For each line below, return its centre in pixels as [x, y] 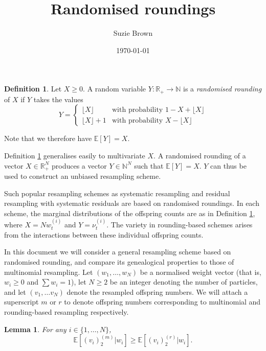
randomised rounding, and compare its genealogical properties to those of [119, 261]
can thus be [228, 165]
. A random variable [115, 89]
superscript [21, 302]
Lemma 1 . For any [35, 329]
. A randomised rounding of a [200, 155]
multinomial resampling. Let [49, 272]
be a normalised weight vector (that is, [201, 272]
